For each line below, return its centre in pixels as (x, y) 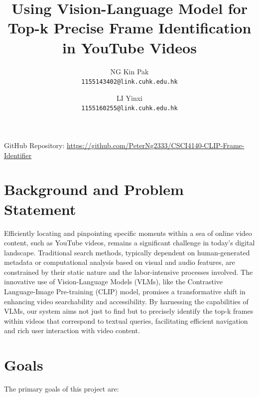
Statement (40, 209)
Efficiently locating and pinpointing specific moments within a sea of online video (128, 233)
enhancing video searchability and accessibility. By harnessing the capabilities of (126, 301)
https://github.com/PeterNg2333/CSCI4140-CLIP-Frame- (156, 145)
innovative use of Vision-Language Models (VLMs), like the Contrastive (114, 282)
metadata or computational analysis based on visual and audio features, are (120, 262)
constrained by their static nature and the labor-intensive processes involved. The (129, 272)
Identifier (18, 155)
